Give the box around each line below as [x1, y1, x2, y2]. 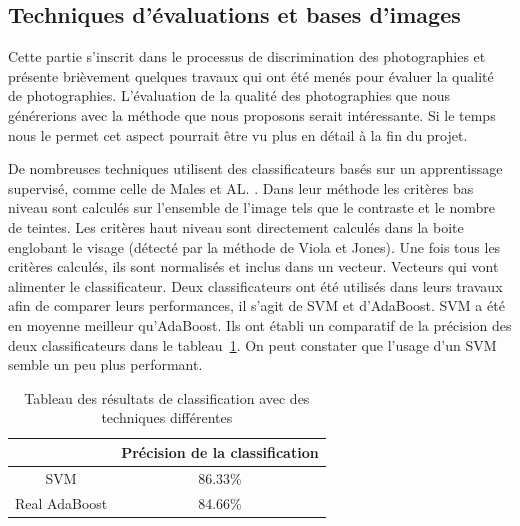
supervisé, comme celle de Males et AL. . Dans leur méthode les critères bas [8, 177, 474, 198]
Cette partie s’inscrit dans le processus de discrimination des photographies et [8, 46, 486, 67]
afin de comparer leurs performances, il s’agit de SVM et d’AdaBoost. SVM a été [8, 295, 505, 316]
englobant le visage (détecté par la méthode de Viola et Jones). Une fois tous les [8, 236, 501, 257]
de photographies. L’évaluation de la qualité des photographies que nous [8, 85, 451, 106]
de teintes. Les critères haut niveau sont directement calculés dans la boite [8, 216, 464, 237]
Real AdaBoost [15, 492, 108, 513]
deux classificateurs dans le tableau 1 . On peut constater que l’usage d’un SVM [8, 334, 497, 355]
